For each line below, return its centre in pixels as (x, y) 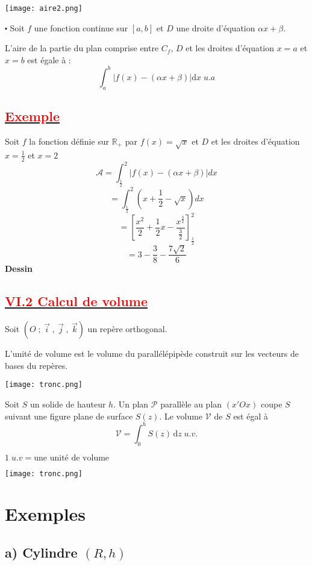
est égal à (251, 416)
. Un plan (131, 404)
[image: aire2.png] (44, 8)
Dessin (19, 269)
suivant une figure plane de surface (69, 416)
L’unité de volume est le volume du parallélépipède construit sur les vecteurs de (152, 354)
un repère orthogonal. (127, 329)
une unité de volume (72, 458)
